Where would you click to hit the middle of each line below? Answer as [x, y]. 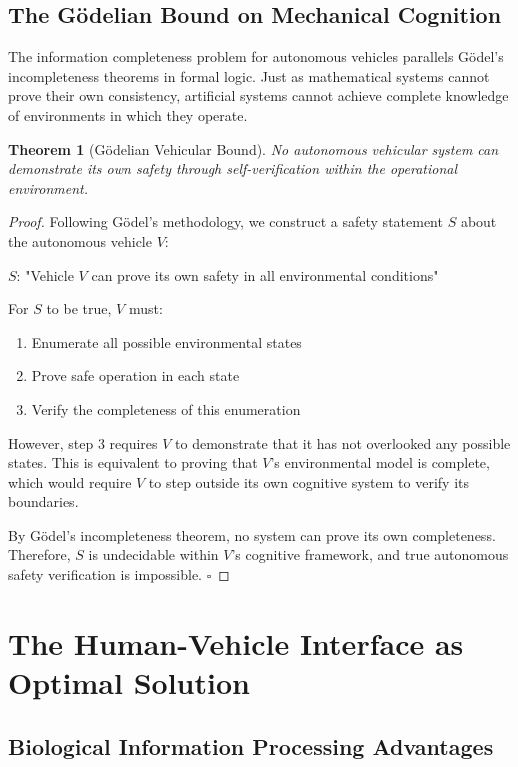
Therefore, [39, 554]
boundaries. [43, 501]
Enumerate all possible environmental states [166, 341]
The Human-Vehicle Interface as [236, 642]
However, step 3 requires [83, 442]
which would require [70, 481]
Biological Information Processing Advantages [251, 745]
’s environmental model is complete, [380, 462]
